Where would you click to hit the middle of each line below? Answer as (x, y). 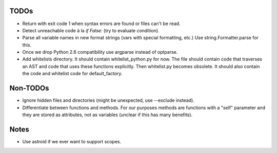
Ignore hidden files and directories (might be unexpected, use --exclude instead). (108, 100)
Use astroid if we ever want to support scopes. (72, 141)
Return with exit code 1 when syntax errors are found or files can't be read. (101, 24)
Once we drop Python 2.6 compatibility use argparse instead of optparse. (100, 52)
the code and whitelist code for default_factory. (72, 74)
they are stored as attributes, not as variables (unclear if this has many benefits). (107, 115)
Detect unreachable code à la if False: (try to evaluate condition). (91, 30)
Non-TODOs (29, 88)
